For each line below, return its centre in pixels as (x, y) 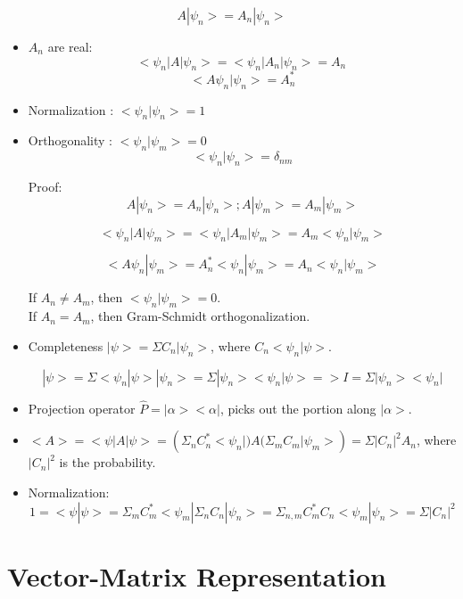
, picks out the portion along (298, 408)
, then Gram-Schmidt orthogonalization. (200, 316)
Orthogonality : (70, 140)
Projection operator (82, 408)
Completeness (66, 345)
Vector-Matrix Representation (197, 575)
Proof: (45, 187)
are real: (70, 46)
